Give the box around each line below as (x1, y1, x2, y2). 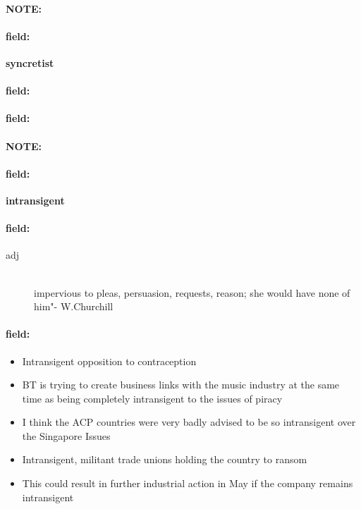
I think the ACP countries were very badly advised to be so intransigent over (22, 415, 356, 429)
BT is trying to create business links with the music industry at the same (22, 377, 340, 392)
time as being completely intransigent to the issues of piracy (22, 391, 283, 405)
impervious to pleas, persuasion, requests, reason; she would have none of (34, 285, 350, 300)
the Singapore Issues (22, 428, 111, 443)
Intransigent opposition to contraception (22, 353, 197, 368)
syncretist (6, 55, 54, 70)
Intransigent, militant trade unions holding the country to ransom (22, 452, 307, 467)
